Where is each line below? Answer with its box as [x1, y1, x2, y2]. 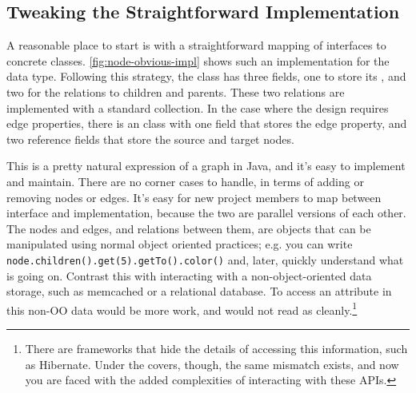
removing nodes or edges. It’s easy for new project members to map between [6, 189, 382, 205]
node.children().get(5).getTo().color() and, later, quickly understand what [6, 251, 404, 268]
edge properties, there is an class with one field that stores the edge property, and [6, 115, 407, 132]
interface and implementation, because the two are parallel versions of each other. [6, 204, 406, 221]
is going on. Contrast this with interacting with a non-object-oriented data [6, 267, 372, 284]
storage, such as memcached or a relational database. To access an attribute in [6, 283, 392, 300]
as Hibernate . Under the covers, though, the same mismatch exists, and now [25, 355, 399, 372]
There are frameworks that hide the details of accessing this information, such [25, 340, 408, 357]
